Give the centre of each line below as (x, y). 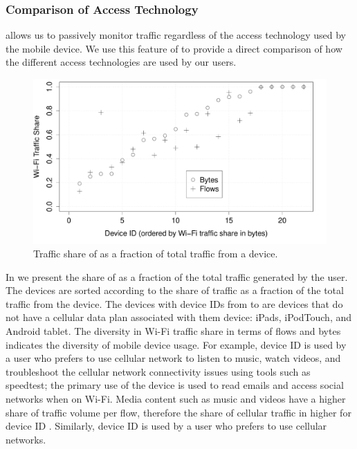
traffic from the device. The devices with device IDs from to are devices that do (174, 303)
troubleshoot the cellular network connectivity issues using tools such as (158, 371)
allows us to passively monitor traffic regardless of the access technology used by (176, 35)
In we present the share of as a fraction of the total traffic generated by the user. (177, 276)
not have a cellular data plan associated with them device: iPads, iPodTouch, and (179, 317)
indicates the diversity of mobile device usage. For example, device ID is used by (176, 344)
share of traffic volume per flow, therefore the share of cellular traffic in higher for (178, 412)
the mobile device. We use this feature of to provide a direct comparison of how (174, 48)
